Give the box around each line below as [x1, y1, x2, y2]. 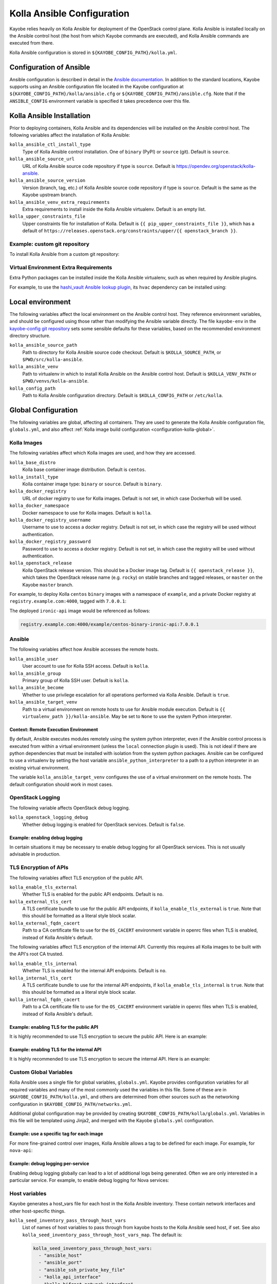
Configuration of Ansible [9, 63, 90, 71]
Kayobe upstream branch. [22, 192, 77, 198]
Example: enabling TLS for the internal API [9, 1046, 102, 1052]
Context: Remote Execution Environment [9, 726, 98, 732]
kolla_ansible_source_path [9, 342, 77, 348]
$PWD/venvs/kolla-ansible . [22, 378, 89, 384]
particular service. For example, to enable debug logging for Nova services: [9, 1177, 169, 1183]
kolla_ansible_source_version [9, 178, 86, 183]
